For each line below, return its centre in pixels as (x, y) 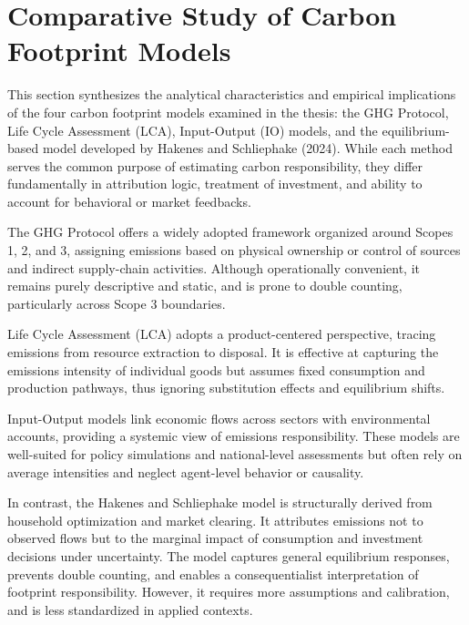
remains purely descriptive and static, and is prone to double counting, (205, 286)
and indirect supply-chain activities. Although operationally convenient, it (214, 267)
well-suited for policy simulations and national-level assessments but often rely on (235, 454)
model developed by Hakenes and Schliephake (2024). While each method (247, 148)
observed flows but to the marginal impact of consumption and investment (215, 538)
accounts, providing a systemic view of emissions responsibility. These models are (234, 436)
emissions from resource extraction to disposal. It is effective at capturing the (223, 352)
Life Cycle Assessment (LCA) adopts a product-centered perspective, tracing (222, 334)
